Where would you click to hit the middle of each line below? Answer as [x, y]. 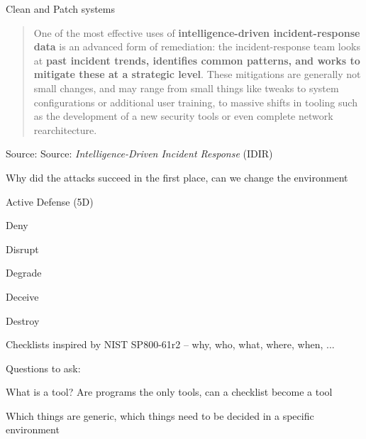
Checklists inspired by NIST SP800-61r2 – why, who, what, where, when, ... [170, 344]
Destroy [23, 320]
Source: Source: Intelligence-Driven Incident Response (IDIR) [139, 154]
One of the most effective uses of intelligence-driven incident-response [197, 32]
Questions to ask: [43, 368]
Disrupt [22, 249]
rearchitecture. [65, 129]
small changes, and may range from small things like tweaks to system [186, 88]
